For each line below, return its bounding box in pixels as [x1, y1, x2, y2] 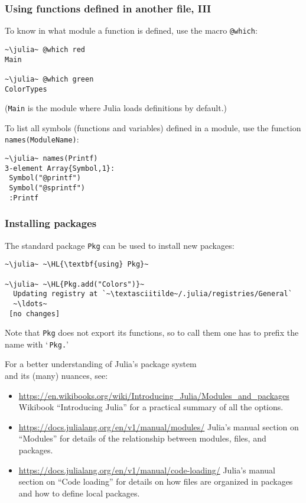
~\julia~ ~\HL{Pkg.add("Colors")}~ [5, 280, 145, 288]
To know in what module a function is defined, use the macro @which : [5, 24, 258, 37]
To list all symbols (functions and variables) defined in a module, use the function [5, 121, 301, 134]
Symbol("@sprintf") [9, 184, 86, 193]
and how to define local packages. [18, 486, 140, 499]
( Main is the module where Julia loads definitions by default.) [5, 102, 227, 114]
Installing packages [5, 216, 97, 231]
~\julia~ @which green [5, 74, 94, 83]
